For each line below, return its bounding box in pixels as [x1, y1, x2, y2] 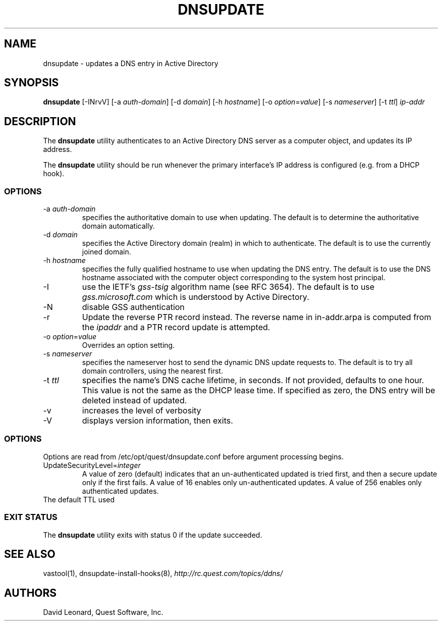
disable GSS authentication [82, 302, 185, 312]
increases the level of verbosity [82, 405, 201, 416]
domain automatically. [82, 222, 155, 231]
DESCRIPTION [4, 115, 76, 128]
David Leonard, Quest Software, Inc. [43, 608, 163, 617]
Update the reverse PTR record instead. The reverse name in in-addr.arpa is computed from [82, 312, 431, 323]
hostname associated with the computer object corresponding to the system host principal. [82, 273, 385, 282]
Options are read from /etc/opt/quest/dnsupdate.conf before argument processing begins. [43, 452, 344, 461]
